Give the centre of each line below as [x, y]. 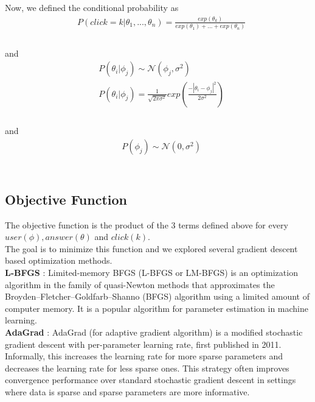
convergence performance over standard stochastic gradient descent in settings [151, 380]
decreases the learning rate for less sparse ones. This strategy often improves [147, 368]
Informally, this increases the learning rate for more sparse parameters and [144, 356]
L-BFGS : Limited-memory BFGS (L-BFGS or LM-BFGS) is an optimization [151, 272]
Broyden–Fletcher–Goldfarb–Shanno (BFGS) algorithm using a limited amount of [157, 296]
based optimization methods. [59, 260]
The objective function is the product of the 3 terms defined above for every [147, 224]
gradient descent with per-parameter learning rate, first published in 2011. [143, 344]
